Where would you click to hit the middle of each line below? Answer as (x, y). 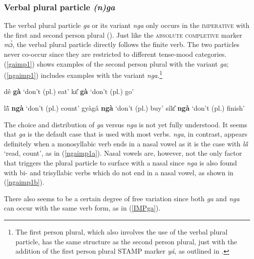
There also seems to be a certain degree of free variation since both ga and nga (122, 198)
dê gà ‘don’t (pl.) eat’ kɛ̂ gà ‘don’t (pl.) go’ (69, 91)
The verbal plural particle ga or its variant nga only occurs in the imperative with (127, 25)
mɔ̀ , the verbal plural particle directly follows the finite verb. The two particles (122, 44)
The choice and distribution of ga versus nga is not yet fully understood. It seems (126, 124)
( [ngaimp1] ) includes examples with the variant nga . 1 (83, 74)
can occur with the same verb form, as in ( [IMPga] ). (82, 208)
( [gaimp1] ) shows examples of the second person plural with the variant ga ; (116, 63)
